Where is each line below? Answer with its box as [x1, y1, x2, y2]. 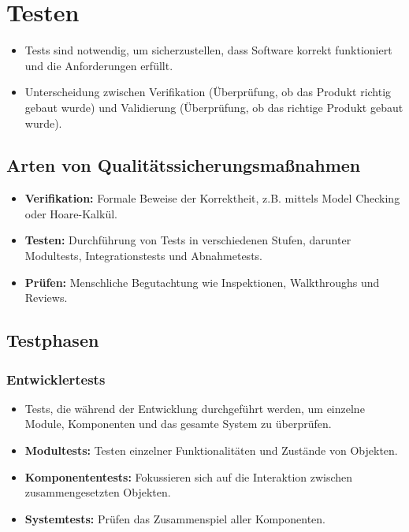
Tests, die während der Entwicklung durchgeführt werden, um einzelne [24, 400, 365, 416]
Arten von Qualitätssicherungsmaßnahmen [6, 153, 361, 177]
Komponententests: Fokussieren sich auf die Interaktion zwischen [24, 468, 353, 485]
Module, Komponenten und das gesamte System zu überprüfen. [24, 415, 332, 432]
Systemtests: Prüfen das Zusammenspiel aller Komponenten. [24, 510, 326, 526]
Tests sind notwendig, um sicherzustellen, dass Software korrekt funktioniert [24, 42, 392, 58]
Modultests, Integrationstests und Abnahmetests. [24, 247, 262, 264]
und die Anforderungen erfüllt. [24, 57, 173, 73]
